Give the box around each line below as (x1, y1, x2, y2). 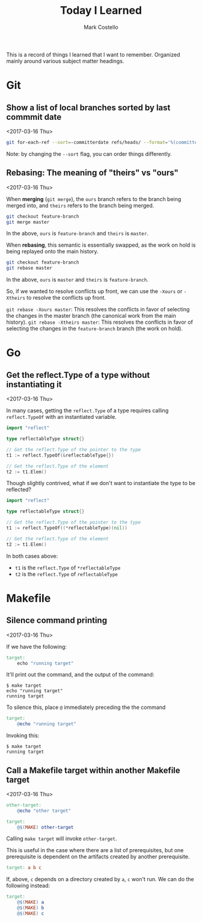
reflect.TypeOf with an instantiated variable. (6, 413, 117, 421)
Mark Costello (84, 23, 118, 31)
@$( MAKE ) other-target (17, 824, 74, 831)
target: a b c (6, 865, 42, 871)
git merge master (6, 219, 50, 225)
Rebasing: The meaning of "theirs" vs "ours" (6, 168, 179, 178)
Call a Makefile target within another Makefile (6, 765, 180, 775)
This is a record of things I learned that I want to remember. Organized (6, 51, 180, 58)
